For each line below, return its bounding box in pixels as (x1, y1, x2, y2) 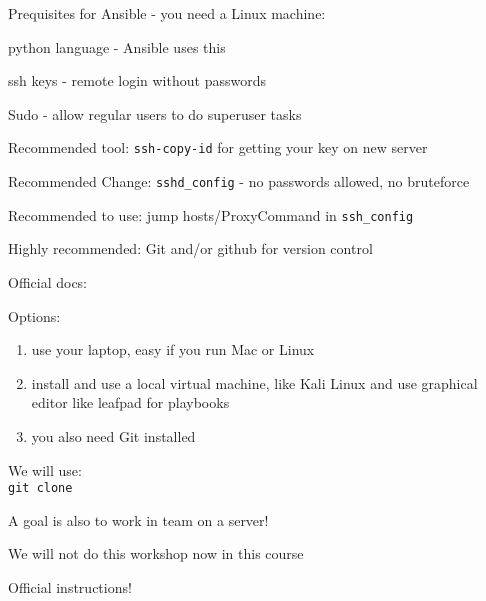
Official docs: (8, 271, 88, 292)
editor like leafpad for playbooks (31, 392, 230, 413)
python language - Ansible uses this (8, 36, 226, 57)
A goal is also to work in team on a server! (8, 509, 269, 530)
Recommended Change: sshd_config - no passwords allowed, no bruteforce (8, 171, 470, 192)
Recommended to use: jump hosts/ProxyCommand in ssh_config (8, 204, 414, 225)
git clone (8, 481, 73, 496)
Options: (8, 305, 61, 326)
